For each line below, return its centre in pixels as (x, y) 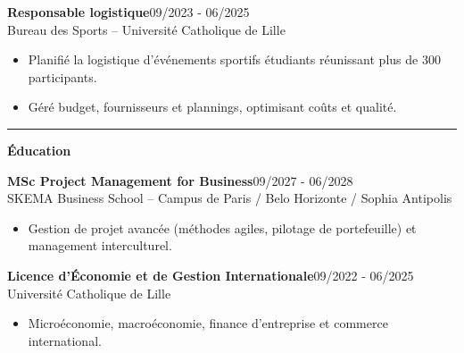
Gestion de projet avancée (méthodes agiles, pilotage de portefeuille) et (222, 227)
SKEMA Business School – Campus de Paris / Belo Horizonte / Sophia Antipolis (230, 198)
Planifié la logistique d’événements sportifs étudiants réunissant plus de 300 (234, 59)
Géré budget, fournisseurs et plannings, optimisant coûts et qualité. (212, 107)
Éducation (39, 150)
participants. (62, 76)
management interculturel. (100, 245)
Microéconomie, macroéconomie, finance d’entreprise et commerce (208, 323)
